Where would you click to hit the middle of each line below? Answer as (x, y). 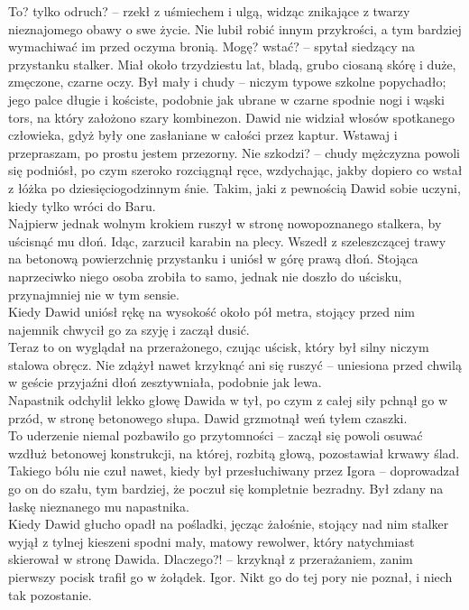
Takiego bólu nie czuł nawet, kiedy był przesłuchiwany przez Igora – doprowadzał (234, 471)
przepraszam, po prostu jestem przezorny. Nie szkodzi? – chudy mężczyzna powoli (234, 152)
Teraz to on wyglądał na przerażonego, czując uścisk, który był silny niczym (219, 347)
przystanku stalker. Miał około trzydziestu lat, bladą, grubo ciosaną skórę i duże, (232, 64)
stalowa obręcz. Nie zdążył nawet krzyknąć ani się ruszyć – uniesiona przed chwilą (235, 364)
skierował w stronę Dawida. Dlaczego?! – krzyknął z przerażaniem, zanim (211, 559)
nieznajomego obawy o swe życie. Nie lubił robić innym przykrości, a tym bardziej (235, 28)
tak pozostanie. (50, 594)
